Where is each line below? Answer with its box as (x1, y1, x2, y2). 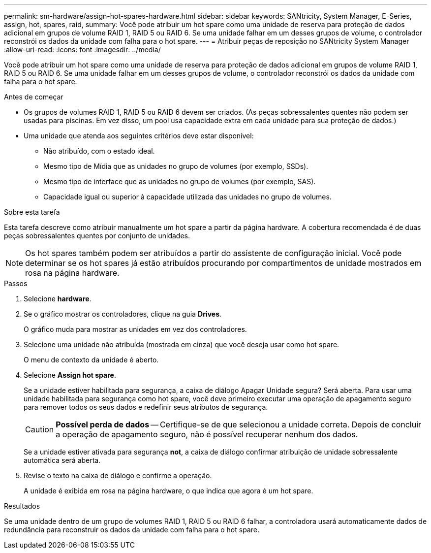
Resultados (4, 502, 40, 510)
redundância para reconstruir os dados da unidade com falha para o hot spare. (4, 525, 259, 534)
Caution (25, 424, 54, 434)
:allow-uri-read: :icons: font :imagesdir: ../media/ (4, 45, 161, 54)
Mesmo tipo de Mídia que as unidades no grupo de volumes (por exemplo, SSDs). (43, 162, 308, 170)
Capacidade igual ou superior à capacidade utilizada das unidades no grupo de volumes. (43, 193, 332, 201)
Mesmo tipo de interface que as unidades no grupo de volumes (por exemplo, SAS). (43, 177, 316, 186)
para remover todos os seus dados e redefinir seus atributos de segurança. (24, 403, 268, 411)
